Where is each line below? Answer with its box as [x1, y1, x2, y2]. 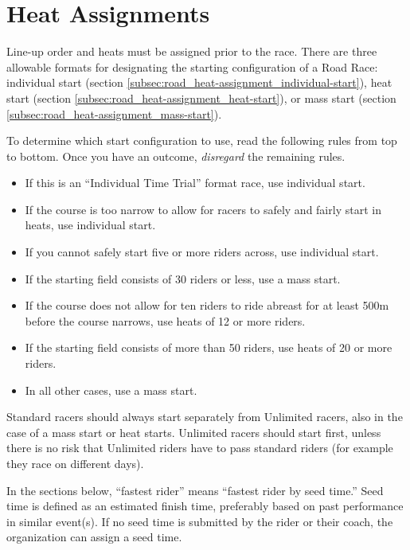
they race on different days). [6, 455, 144, 471]
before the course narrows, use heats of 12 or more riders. [25, 312, 306, 329]
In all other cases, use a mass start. [25, 381, 197, 398]
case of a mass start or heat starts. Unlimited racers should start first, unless [6, 423, 381, 440]
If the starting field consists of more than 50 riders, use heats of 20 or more [25, 339, 392, 356]
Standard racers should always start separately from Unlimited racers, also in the [6, 408, 403, 425]
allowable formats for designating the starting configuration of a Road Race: [6, 58, 378, 75]
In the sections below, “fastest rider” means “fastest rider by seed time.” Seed [6, 482, 384, 498]
